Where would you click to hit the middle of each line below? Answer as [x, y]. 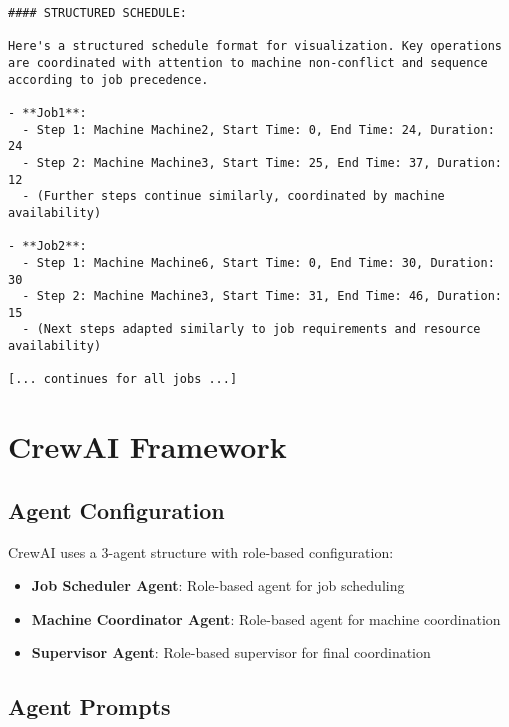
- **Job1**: [47, 112]
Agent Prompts [89, 706]
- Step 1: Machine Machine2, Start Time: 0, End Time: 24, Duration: [258, 129]
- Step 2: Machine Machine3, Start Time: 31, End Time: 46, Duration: [262, 296]
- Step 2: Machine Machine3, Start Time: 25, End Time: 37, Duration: [262, 162]
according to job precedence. [108, 79]
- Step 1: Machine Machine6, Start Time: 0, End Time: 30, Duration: [258, 262]
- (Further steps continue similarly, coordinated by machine [233, 196]
